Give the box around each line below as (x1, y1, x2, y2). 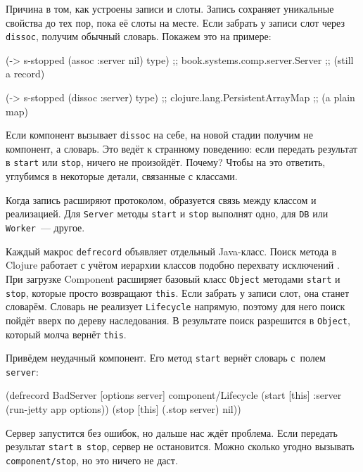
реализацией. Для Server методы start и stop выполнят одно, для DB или (6, 206, 329, 221)
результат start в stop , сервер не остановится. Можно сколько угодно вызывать (6, 439, 355, 454)
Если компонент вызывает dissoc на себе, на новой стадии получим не (6, 127, 314, 142)
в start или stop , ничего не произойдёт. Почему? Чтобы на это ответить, (6, 155, 326, 170)
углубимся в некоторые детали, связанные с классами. (6, 169, 238, 184)
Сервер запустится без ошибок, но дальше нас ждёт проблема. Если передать (6, 425, 338, 440)
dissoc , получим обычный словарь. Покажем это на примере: (6, 29, 272, 44)
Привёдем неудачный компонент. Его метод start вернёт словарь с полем (6, 350, 326, 365)
